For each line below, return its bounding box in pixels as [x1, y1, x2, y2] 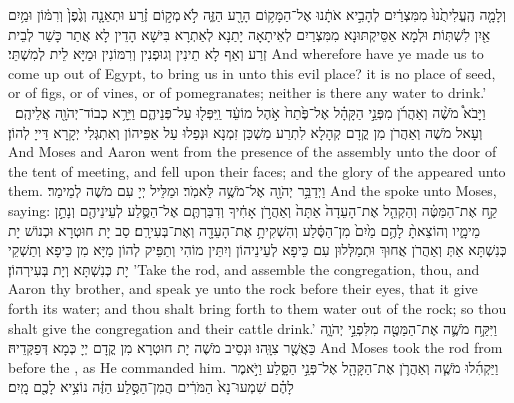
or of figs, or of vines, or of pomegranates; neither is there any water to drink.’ [8, 82, 487, 103]
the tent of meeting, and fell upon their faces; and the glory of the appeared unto [8, 160, 506, 181]
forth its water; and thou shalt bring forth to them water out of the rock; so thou [8, 297, 507, 318]
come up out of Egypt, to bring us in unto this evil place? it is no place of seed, [8, 62, 496, 83]
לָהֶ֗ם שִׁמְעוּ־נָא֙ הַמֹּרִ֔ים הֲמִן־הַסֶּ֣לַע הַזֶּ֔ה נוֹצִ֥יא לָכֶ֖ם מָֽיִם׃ [8, 376, 294, 397]
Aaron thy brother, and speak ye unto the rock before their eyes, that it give [8, 278, 478, 299]
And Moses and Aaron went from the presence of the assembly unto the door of [8, 141, 497, 162]
